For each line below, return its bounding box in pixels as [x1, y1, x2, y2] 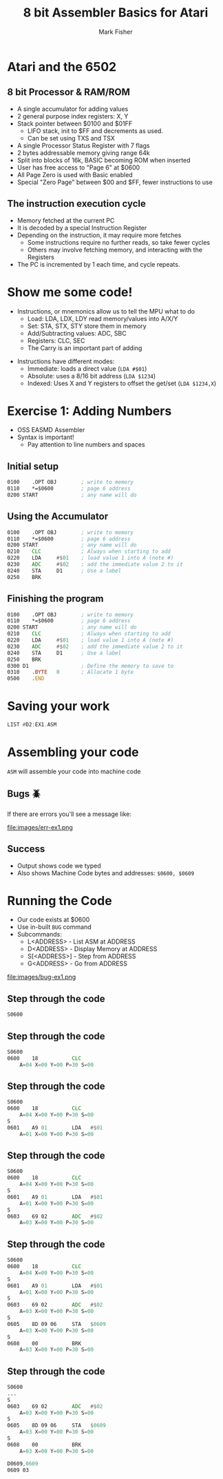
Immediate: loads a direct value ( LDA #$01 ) [27, 364, 147, 373]
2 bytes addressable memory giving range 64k [17, 148, 150, 156]
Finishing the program [7, 593, 104, 604]
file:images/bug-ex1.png [7, 973, 76, 981]
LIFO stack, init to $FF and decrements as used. [27, 126, 164, 135]
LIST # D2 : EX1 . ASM [7, 722, 57, 728]
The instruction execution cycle [7, 198, 146, 210]
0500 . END [7, 675, 45, 682]
